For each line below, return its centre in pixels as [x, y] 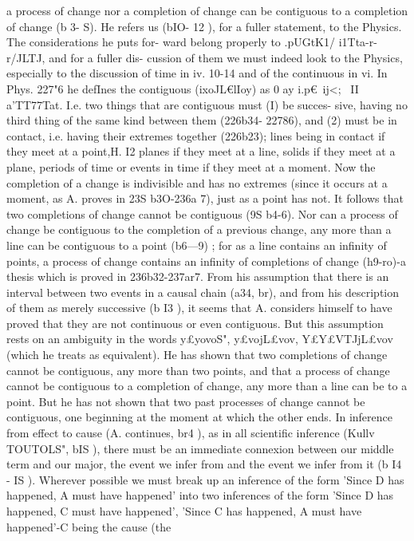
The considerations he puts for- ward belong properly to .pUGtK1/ [171, 42]
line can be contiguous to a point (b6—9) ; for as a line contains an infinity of [197, 245]
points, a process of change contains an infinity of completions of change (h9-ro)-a [206, 261]
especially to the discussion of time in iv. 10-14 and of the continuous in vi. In [197, 73]
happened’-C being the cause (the [89, 526]
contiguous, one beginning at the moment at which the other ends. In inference [200, 417]
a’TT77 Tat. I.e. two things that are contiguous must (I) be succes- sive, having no [207, 104]
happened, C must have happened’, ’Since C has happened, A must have [184, 511]
